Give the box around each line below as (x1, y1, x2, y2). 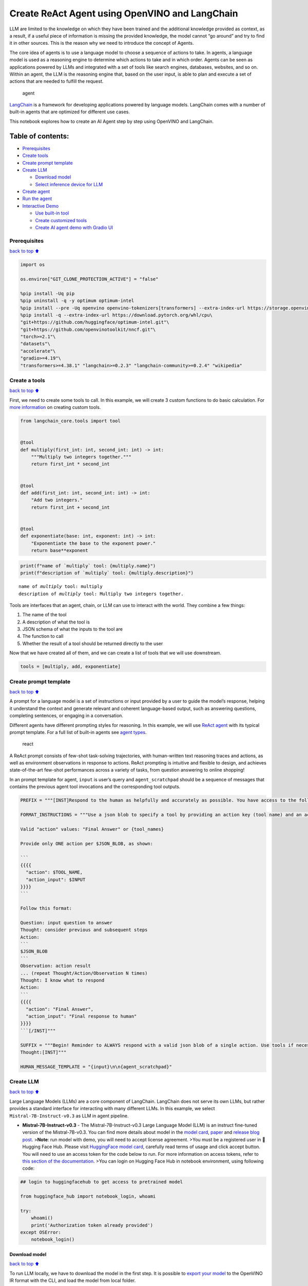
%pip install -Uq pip (20, 291, 75, 296)
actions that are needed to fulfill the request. (9, 78, 104, 84)
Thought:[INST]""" (20, 1049, 67, 1055)
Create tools (22, 152, 48, 159)
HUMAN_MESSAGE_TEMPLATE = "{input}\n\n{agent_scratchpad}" (20, 1064, 172, 1069)
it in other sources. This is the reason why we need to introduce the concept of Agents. (9, 40, 194, 46)
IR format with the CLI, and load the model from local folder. (9, 1277, 136, 1283)
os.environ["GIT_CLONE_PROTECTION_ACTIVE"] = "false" (20, 276, 159, 282)
